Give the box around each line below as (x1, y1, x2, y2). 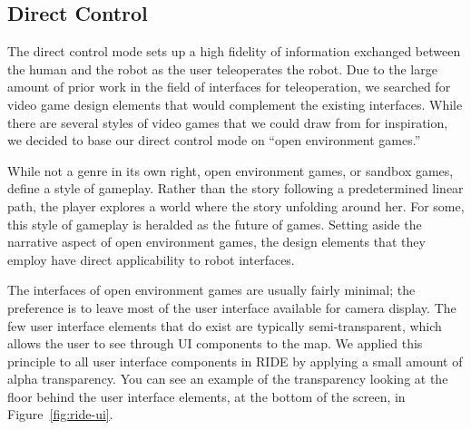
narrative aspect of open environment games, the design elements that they (7, 232, 426, 251)
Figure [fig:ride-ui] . (7, 405, 113, 424)
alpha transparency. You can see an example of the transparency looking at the (7, 369, 448, 388)
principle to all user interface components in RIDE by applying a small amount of (7, 351, 463, 370)
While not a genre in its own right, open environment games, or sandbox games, (7, 161, 454, 180)
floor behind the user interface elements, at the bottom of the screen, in (7, 386, 406, 406)
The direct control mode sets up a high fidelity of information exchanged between (7, 42, 461, 61)
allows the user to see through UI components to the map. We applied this (7, 334, 423, 353)
